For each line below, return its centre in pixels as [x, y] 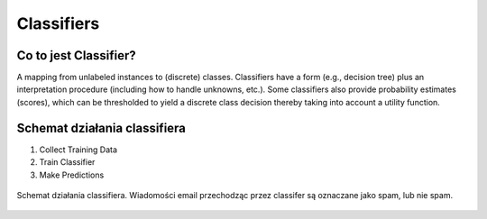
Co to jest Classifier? [77, 55]
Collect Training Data [78, 150]
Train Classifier [67, 162]
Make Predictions [72, 175]
